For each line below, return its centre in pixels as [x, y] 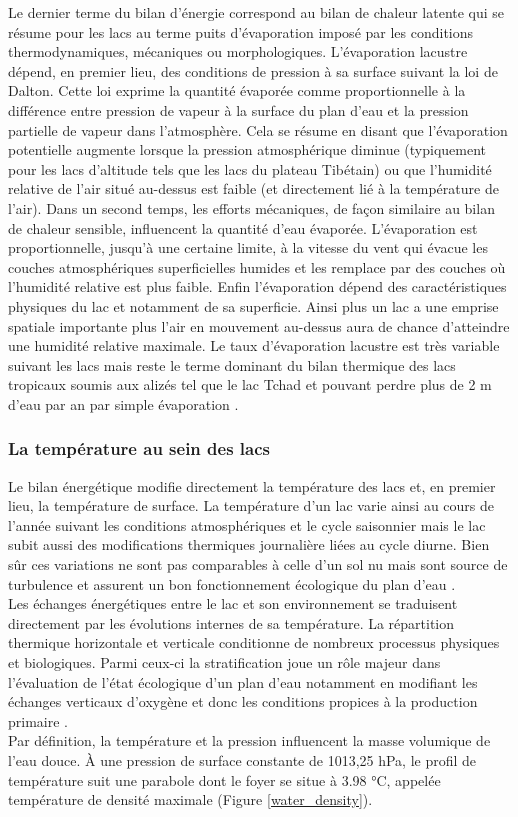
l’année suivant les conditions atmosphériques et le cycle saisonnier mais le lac [247, 524]
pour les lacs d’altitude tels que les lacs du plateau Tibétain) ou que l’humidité [250, 168]
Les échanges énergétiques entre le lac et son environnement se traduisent [233, 603]
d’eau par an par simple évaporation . [123, 403]
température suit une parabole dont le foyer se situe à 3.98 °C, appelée [224, 779]
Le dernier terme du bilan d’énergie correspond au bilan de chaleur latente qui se [256, 12]
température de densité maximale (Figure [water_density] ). [190, 799]
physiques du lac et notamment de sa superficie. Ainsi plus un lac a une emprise [253, 305]
